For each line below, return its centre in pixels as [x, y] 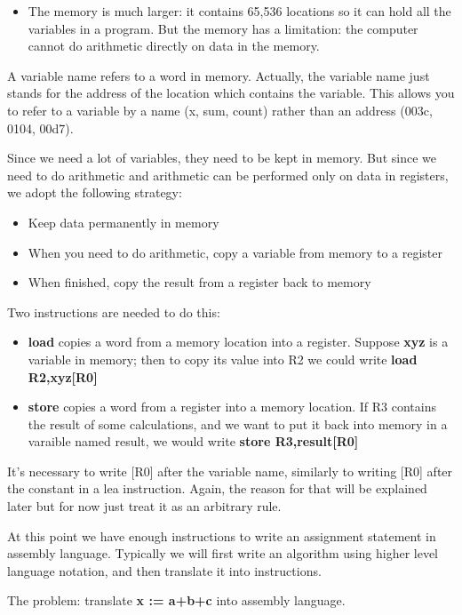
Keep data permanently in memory [123, 222]
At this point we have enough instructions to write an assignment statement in [222, 535]
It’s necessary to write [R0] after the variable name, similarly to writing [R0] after [230, 471]
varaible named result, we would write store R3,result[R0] [193, 441]
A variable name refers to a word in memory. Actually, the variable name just [219, 75]
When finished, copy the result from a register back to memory [199, 282]
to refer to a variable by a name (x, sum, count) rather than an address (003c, [220, 110]
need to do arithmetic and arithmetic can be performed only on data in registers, [228, 175]
